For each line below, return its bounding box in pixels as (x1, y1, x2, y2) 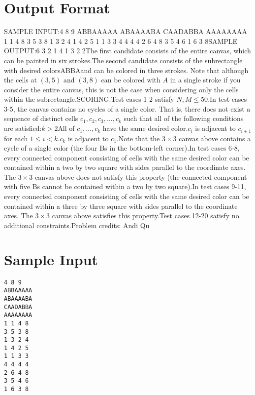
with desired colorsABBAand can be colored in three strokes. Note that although (4, 65, 249, 75)
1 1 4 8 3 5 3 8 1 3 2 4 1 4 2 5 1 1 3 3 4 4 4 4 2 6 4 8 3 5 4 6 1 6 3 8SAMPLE (4, 36, 238, 46)
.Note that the (116, 133, 160, 143)
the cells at (4, 75, 37, 85)
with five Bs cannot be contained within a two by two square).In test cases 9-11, (4, 181, 246, 192)
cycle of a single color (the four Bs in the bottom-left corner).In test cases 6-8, (4, 143, 240, 153)
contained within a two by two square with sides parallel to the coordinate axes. (4, 162, 246, 172)
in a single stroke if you (170, 75, 241, 85)
